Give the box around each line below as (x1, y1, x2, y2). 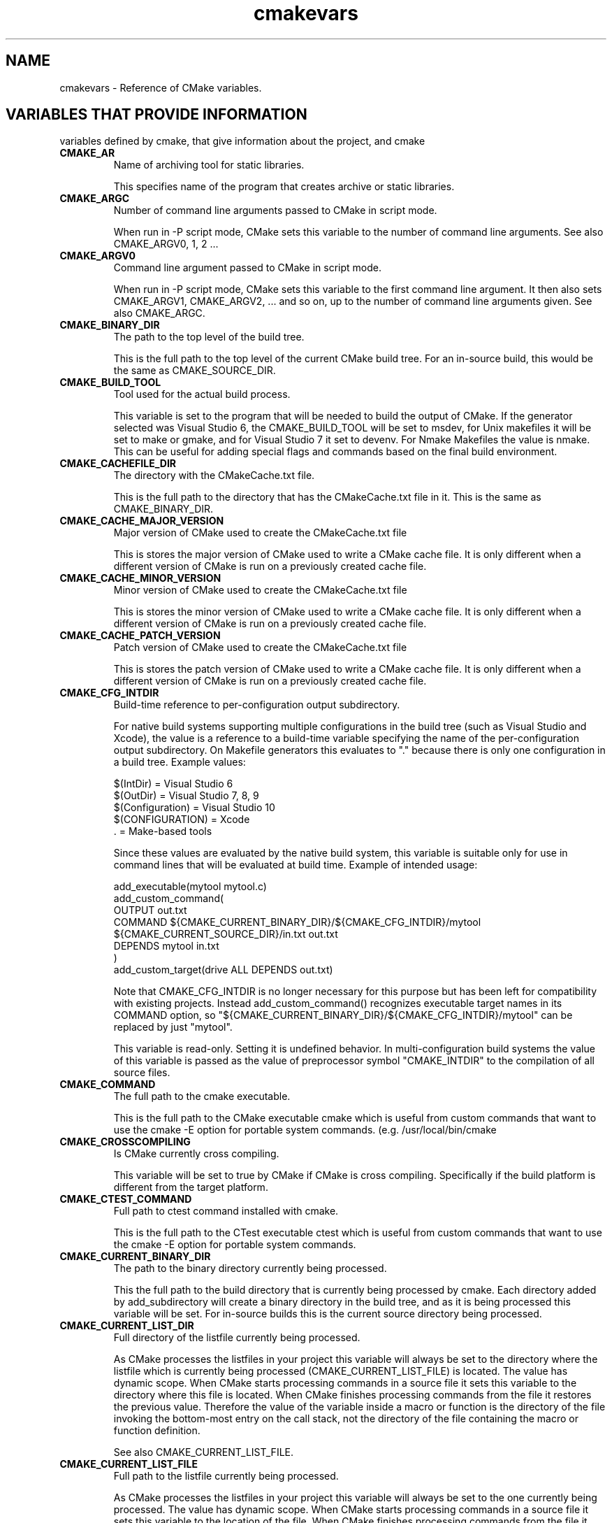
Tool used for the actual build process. (113, 388, 291, 401)
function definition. (113, 1424, 201, 1437)
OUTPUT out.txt (113, 904, 187, 917)
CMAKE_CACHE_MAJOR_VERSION (59, 515, 224, 527)
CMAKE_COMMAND (59, 1078, 156, 1091)
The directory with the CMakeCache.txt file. (113, 469, 315, 482)
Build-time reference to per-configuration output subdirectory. (113, 699, 400, 711)
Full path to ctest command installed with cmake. (113, 1205, 339, 1217)
